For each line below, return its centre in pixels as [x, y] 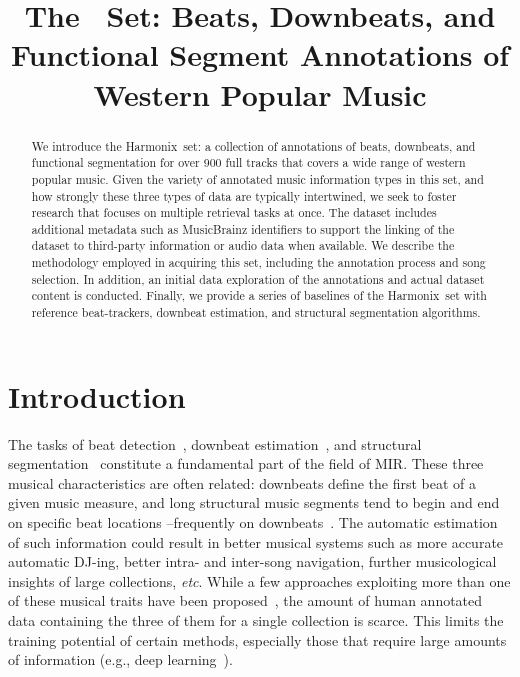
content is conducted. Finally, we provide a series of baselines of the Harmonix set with [259, 295]
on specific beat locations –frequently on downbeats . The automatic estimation [253, 522]
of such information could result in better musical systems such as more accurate [256, 541]
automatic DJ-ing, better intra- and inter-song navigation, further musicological [252, 561]
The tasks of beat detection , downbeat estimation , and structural [215, 443]
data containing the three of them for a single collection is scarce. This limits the [256, 620]
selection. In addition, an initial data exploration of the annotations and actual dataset [258, 278]
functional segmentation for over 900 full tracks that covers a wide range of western [248, 162]
